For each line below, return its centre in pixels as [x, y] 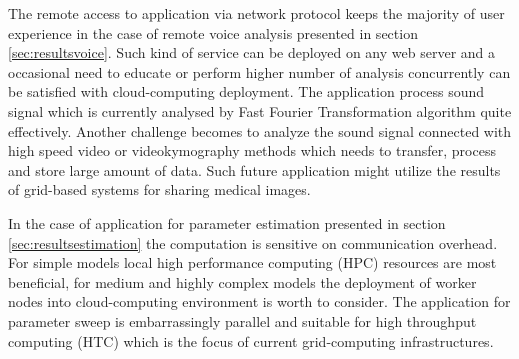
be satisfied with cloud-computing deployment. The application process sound [246, 91]
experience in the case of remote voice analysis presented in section [213, 32]
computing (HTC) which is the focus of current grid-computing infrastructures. [251, 340]
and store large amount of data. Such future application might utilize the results [254, 169]
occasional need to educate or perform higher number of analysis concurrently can [259, 71]
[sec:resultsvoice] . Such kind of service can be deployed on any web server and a [252, 52]
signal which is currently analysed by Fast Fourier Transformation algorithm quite [260, 110]
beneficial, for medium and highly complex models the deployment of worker [242, 281]
